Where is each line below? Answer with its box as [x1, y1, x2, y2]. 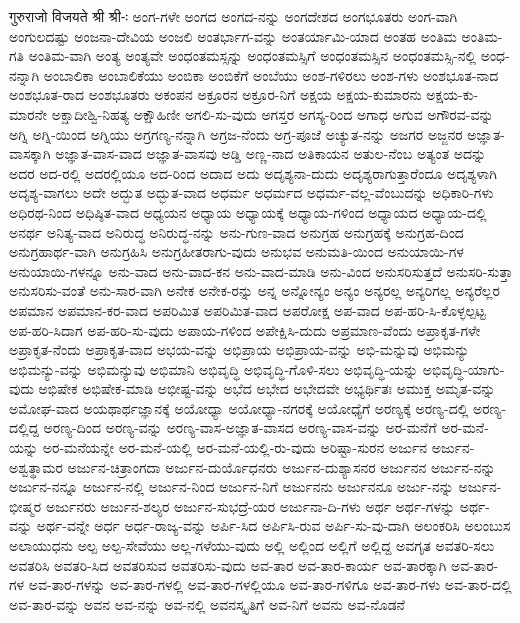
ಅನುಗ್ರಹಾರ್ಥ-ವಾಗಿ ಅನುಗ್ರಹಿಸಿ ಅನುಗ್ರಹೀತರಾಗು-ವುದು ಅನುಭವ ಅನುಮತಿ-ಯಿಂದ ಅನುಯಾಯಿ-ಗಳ [9, 241, 464, 262]
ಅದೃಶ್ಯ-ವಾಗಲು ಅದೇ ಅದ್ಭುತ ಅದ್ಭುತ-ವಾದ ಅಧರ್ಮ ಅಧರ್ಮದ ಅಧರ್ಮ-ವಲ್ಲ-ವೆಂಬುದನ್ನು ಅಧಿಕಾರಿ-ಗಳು [9, 182, 494, 203]
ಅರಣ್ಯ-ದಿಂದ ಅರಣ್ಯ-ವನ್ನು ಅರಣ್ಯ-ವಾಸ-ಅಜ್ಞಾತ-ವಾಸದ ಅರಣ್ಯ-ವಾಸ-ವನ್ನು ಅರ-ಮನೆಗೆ [43, 417, 437, 438]
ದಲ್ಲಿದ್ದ [9, 417, 39, 438]
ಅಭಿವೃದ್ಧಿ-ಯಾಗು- [422, 358, 505, 379]
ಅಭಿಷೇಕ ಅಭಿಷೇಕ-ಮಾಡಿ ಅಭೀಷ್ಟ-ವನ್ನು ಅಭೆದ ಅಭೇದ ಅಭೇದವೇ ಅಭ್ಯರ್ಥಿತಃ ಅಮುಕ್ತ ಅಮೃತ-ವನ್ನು [38, 378, 496, 399]
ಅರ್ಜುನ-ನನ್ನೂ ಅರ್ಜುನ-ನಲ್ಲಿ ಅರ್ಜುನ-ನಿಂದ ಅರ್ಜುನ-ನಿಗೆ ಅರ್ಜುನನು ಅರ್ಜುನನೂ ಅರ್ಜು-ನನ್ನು [9, 476, 454, 497]
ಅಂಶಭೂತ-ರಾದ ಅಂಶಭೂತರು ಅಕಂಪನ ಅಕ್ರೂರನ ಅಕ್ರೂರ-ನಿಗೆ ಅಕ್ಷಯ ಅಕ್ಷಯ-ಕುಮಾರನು [9, 84, 422, 105]
